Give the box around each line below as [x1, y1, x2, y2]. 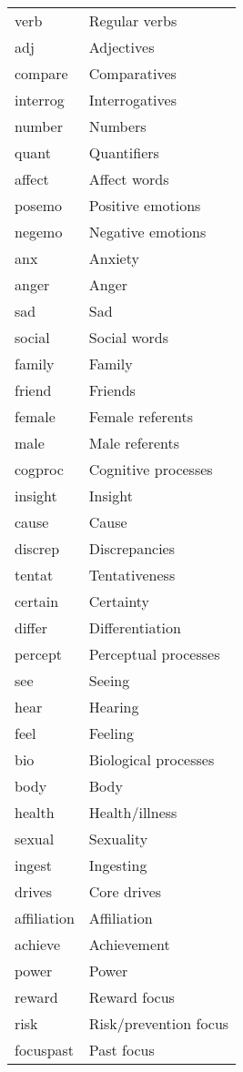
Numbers [88, 116, 147, 137]
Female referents [88, 406, 193, 427]
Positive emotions [88, 195, 201, 216]
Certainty [88, 591, 150, 612]
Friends [88, 379, 136, 400]
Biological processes [88, 749, 215, 770]
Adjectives [88, 36, 155, 57]
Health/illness [88, 802, 177, 823]
